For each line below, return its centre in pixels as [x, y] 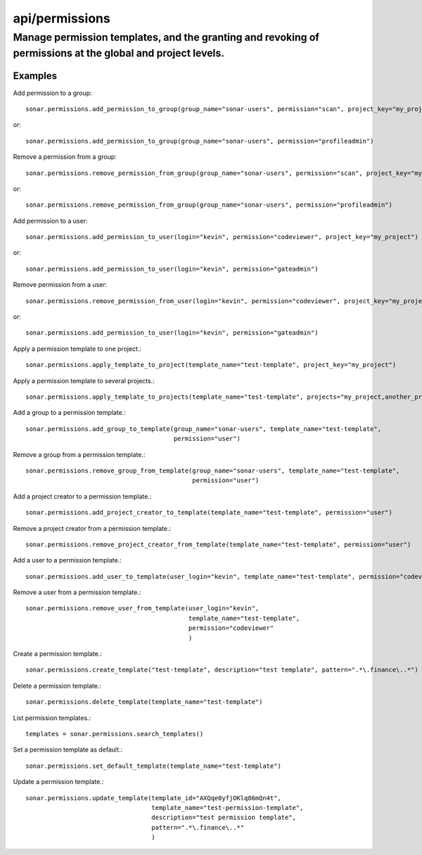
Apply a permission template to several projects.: [84, 380]
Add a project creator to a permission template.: [82, 496]
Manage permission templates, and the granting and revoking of [166, 37]
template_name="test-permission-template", [228, 808]
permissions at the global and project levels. [119, 53]
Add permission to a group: [52, 93]
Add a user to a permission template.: [68, 560]
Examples [35, 76]
